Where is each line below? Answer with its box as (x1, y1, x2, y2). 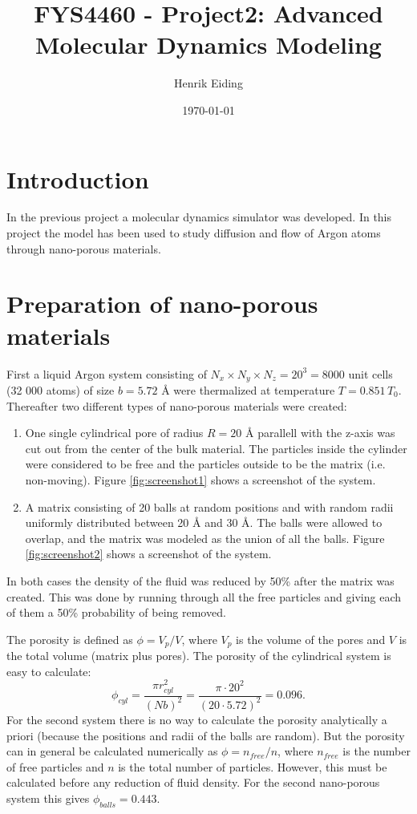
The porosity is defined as (6, 630, 133, 647)
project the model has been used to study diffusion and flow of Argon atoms (6, 225, 381, 241)
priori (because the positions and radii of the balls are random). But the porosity (6, 727, 405, 743)
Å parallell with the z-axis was (245, 424, 395, 441)
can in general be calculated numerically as (6, 743, 218, 759)
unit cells (348, 365, 393, 382)
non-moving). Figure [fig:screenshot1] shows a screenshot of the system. (25, 471, 376, 488)
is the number (342, 743, 411, 759)
